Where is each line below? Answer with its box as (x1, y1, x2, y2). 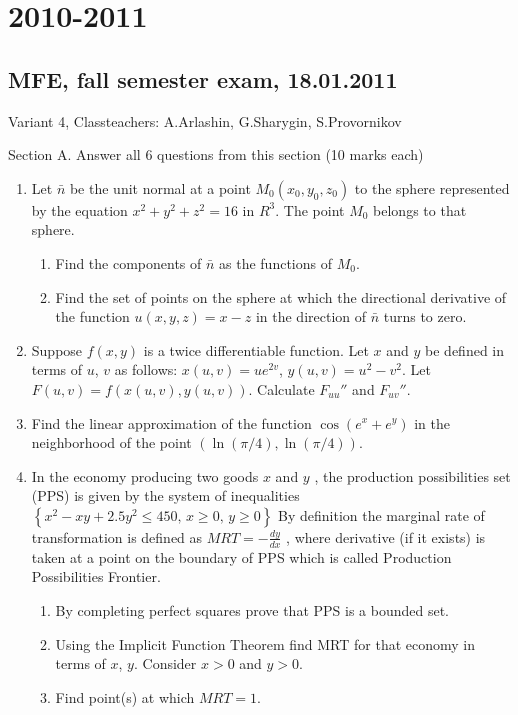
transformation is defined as (31, 526, 203, 547)
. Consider (133, 653, 197, 674)
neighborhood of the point (31, 432, 192, 453)
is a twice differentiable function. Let (143, 339, 369, 360)
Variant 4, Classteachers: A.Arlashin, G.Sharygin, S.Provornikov (8, 110, 402, 131)
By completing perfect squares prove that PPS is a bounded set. (55, 599, 449, 620)
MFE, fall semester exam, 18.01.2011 (8, 63, 398, 94)
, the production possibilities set (314, 465, 511, 486)
